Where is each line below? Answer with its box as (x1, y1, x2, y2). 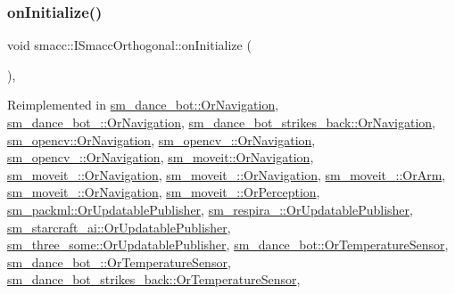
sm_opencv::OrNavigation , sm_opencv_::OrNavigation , (7, 130, 316, 149)
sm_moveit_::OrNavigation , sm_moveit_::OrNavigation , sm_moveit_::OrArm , (7, 165, 446, 184)
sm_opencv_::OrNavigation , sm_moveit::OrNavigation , (7, 148, 314, 167)
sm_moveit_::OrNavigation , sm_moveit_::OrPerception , (7, 183, 320, 201)
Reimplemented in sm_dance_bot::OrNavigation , (7, 95, 279, 114)
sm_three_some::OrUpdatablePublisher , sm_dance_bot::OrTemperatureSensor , (7, 235, 449, 254)
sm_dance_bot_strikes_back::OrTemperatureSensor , (7, 270, 301, 289)
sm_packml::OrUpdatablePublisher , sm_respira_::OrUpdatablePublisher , (7, 200, 413, 218)
